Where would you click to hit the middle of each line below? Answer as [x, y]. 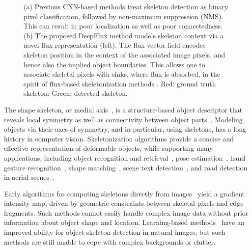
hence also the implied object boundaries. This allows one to [114, 64]
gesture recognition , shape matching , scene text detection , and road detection [126, 167]
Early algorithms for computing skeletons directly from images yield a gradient [124, 193]
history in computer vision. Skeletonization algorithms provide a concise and [119, 138]
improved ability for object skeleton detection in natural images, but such [115, 232]
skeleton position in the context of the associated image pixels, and [125, 54]
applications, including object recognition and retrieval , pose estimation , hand [125, 157]
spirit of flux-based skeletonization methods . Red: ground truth [120, 83]
